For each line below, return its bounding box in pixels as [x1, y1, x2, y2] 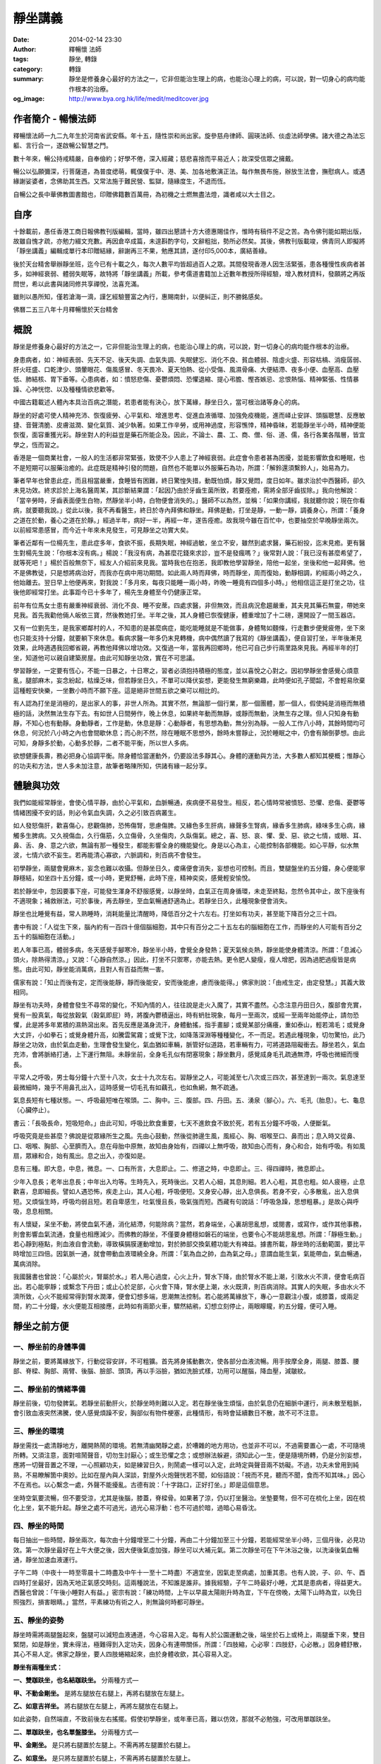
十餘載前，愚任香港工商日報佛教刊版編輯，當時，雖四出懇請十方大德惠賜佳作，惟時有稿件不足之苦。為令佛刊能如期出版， [13, 226, 365, 236]
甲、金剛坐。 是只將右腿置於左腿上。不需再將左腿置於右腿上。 [13, 1741, 194, 1749]
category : [13, 64, 43, 73]
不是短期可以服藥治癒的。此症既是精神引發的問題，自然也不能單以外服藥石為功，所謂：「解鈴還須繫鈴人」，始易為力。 [13, 463, 353, 472]
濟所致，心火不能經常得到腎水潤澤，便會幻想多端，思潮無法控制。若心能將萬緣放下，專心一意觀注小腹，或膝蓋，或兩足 [13, 1292, 359, 1301]
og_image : [13, 94, 45, 102]
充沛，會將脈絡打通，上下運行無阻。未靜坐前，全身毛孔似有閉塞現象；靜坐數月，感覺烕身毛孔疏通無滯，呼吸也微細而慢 [13, 1050, 359, 1058]
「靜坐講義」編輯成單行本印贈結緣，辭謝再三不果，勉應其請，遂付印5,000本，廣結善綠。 [13, 247, 272, 255]
